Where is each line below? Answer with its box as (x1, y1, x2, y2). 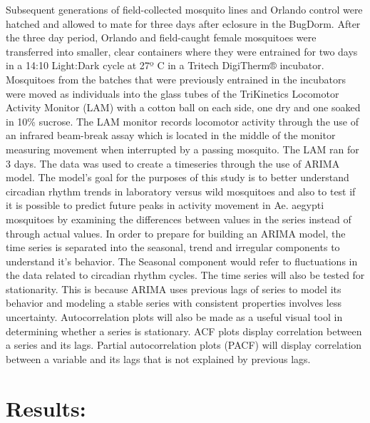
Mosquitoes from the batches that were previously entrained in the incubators (6, 71, 346, 86)
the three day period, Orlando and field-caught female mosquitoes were (6, 30, 317, 45)
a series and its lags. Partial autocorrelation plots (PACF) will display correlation (6, 337, 362, 352)
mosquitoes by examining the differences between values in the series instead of (6, 211, 351, 226)
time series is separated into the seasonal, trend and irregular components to (6, 240, 340, 255)
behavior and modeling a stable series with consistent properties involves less (6, 295, 341, 310)
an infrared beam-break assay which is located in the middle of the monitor (6, 128, 336, 143)
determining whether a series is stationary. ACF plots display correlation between (6, 323, 362, 338)
